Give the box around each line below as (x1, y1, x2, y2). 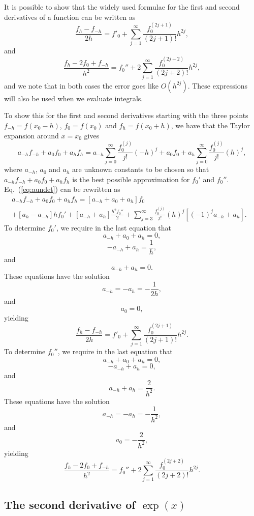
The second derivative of (4, 496, 136, 512)
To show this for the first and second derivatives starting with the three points (4, 110, 248, 121)
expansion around (4, 130, 59, 140)
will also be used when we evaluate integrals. (4, 93, 143, 103)
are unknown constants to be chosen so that (72, 164, 209, 175)
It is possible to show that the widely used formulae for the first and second (4, 2, 240, 12)
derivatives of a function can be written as (4, 11, 136, 22)
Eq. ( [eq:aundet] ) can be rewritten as (4, 184, 120, 194)
